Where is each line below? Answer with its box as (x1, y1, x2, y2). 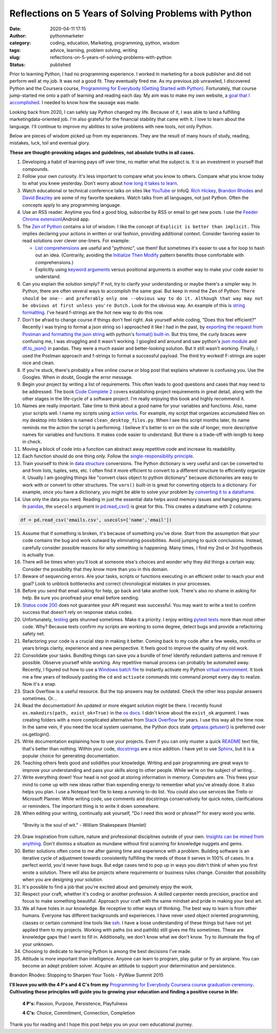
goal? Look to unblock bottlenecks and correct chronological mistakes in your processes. (22, 580, 211, 587)
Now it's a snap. (22, 681, 56, 687)
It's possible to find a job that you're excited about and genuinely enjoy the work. (22, 884, 193, 890)
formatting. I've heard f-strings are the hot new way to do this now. (22, 309, 164, 315)
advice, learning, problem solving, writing (50, 47, 138, 53)
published (50, 62, 71, 68)
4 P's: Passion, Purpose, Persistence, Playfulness (22, 1000, 128, 1006)
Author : (9, 32, 27, 38)
